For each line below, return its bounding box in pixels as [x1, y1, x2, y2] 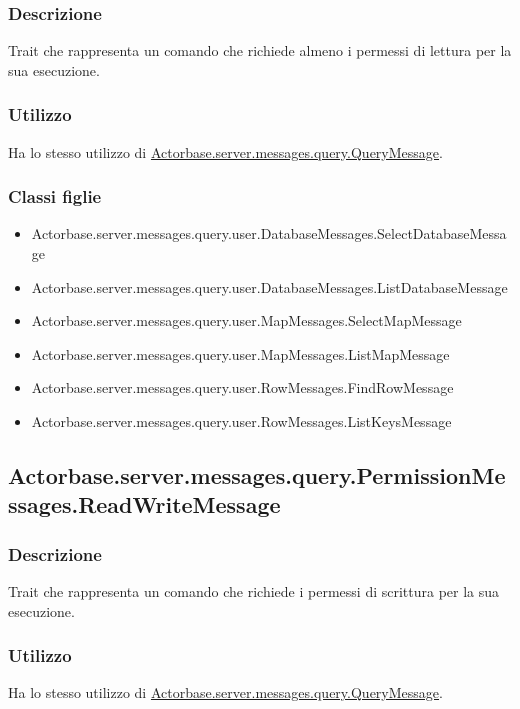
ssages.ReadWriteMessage [8, 489, 281, 520]
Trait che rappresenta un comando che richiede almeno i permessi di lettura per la [8, 40, 512, 61]
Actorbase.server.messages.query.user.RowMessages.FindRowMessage [31, 377, 454, 398]
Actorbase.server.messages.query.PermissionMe [8, 459, 506, 490]
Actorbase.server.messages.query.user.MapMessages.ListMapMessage [31, 343, 450, 364]
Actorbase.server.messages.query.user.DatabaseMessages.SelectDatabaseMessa [31, 223, 507, 244]
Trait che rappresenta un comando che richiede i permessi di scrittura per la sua [8, 580, 500, 601]
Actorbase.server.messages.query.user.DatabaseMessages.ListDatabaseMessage [31, 276, 508, 297]
